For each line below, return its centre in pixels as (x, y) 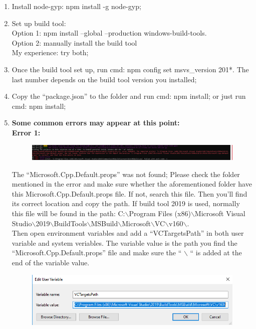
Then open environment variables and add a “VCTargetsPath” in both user (128, 233)
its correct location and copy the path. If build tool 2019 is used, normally (126, 203)
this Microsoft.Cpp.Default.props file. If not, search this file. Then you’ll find (130, 193)
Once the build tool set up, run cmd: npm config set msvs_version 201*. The (130, 69)
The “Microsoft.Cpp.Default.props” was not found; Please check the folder (126, 174)
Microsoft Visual (220, 213)
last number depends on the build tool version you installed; (104, 79)
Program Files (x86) (160, 213)
